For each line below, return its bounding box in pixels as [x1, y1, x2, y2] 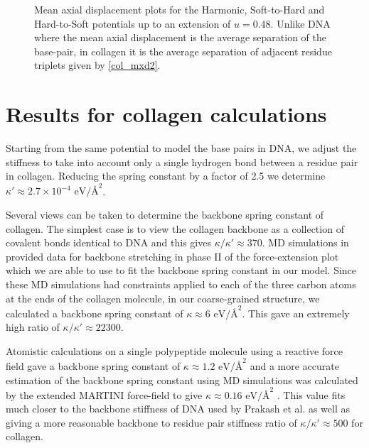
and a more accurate [250, 358, 339, 373]
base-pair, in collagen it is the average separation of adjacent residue [34, 43, 332, 58]
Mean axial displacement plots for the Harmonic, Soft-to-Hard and [34, 2, 325, 16]
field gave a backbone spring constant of [6, 358, 181, 373]
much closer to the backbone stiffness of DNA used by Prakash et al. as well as [6, 401, 351, 416]
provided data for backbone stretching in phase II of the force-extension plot [6, 248, 339, 263]
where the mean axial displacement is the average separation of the [34, 30, 326, 45]
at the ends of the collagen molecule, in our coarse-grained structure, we [6, 290, 320, 305]
